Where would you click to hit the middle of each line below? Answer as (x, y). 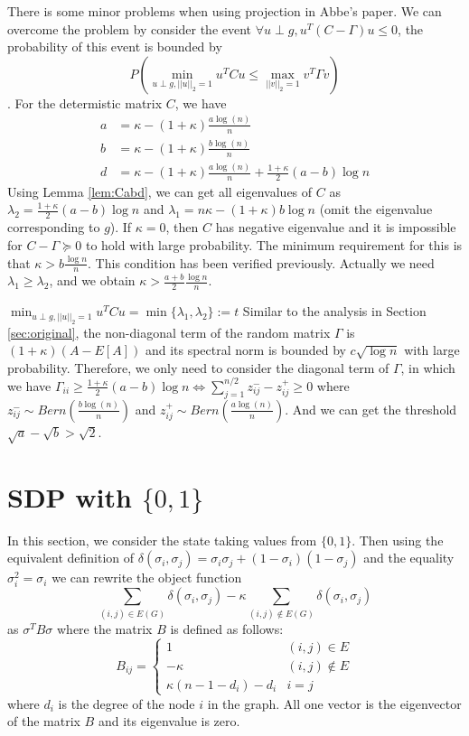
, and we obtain (92, 280)
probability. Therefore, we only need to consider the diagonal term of (198, 367)
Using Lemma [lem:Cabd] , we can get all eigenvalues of (160, 191)
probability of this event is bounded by (115, 47)
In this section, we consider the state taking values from (162, 540)
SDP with (70, 496)
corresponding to (54, 227)
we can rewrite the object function (147, 578)
